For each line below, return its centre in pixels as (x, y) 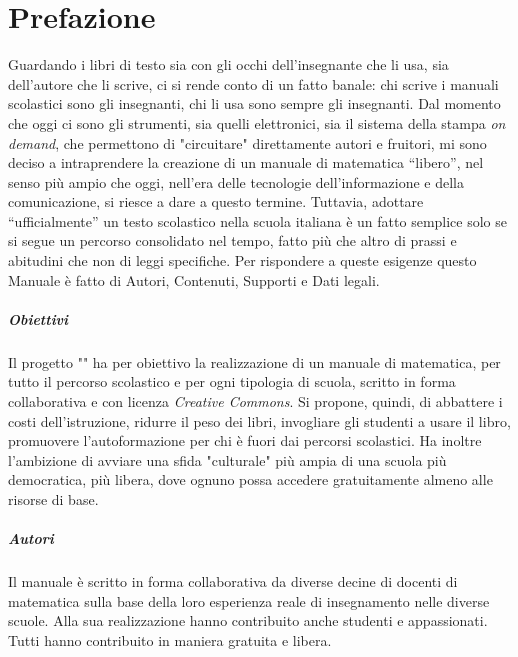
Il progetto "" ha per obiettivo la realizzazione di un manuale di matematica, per (254, 361)
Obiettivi (38, 318)
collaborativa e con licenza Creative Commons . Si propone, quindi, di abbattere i (255, 401)
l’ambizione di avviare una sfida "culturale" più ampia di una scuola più (227, 459)
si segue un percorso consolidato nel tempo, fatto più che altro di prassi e (232, 240)
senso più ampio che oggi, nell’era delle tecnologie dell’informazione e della (236, 181)
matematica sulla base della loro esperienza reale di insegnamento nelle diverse (249, 600)
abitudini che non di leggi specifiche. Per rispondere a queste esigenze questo (242, 260)
